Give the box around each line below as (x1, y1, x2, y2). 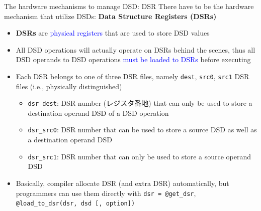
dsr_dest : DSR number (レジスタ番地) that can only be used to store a (28, 98, 252, 108)
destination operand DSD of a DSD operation (28, 107, 169, 118)
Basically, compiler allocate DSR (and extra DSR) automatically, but (16, 177, 229, 188)
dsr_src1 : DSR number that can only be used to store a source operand (28, 151, 251, 161)
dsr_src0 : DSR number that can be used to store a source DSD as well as (28, 124, 257, 135)
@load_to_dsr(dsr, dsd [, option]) (16, 200, 135, 207)
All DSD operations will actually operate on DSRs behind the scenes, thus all (16, 44, 255, 55)
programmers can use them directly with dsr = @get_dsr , (16, 187, 196, 198)
